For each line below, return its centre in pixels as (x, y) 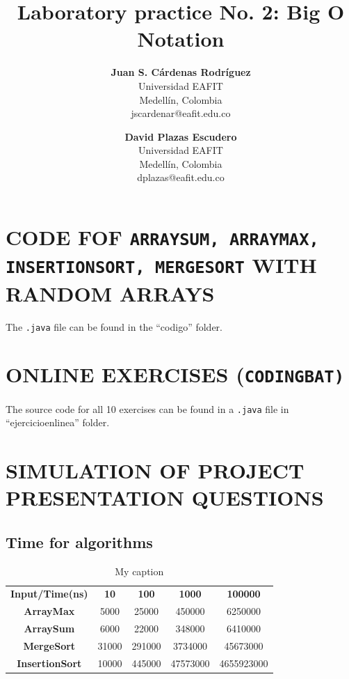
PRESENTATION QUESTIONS (165, 498)
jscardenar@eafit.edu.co (181, 113)
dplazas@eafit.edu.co (181, 177)
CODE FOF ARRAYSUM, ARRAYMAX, (162, 237)
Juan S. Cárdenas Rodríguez (181, 72)
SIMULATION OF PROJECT (155, 470)
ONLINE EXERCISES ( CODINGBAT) (175, 374)
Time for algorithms (79, 541)
